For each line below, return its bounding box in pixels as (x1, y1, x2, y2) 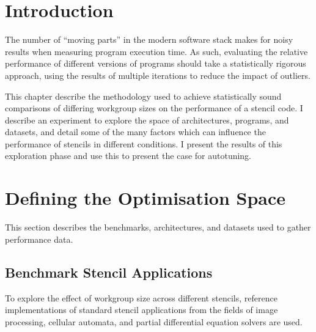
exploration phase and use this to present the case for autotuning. (5, 149, 252, 162)
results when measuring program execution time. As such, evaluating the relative (5, 45, 308, 57)
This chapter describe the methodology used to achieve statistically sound (5, 89, 282, 102)
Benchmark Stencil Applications (5, 262, 213, 281)
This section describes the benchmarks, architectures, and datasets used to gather (5, 221, 311, 234)
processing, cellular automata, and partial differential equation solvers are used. (5, 315, 303, 328)
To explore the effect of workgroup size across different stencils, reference (5, 291, 277, 304)
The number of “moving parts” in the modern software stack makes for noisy (5, 33, 293, 46)
